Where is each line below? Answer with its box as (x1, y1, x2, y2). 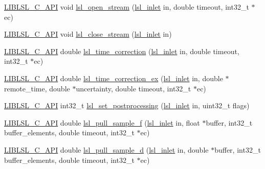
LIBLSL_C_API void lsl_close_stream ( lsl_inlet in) (4, 29, 172, 39)
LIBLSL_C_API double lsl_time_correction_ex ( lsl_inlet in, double (4, 73, 223, 83)
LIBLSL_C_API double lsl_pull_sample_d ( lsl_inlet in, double (4, 144, 209, 155)
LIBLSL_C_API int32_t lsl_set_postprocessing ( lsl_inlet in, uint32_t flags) (4, 100, 250, 111)
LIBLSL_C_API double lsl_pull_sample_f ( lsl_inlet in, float (4, 117, 200, 128)
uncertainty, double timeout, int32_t (76, 83, 191, 93)
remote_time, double (4, 83, 70, 93)
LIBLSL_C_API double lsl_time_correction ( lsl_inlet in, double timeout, (4, 45, 239, 56)
